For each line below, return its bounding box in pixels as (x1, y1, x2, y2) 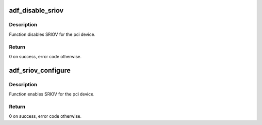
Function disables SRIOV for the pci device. (9, 31, 96, 37)
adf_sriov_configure (9, 66, 71, 75)
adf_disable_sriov (9, 6, 64, 15)
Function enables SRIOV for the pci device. (9, 91, 95, 97)
